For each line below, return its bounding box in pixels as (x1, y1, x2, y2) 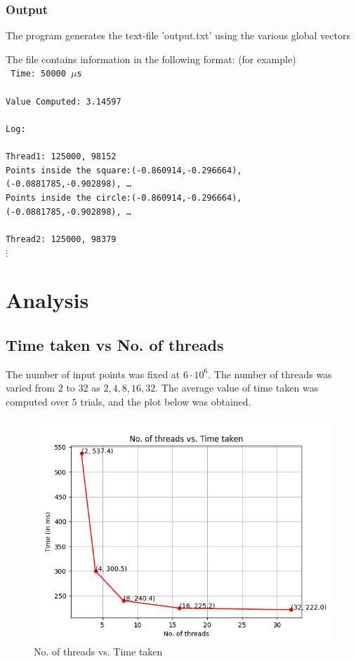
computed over (6, 394, 69, 409)
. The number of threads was (208, 366, 332, 381)
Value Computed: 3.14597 (6, 96, 121, 107)
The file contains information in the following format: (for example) (6, 51, 296, 66)
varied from (6, 380, 55, 395)
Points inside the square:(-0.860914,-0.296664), (6, 165, 242, 175)
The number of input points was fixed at (6, 366, 180, 381)
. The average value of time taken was (155, 380, 319, 395)
